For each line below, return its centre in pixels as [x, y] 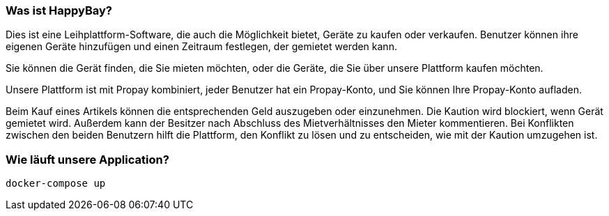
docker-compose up [56, 184]
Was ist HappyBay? [59, 10]
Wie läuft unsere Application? [87, 159]
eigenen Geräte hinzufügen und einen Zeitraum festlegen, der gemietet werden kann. [201, 47]
